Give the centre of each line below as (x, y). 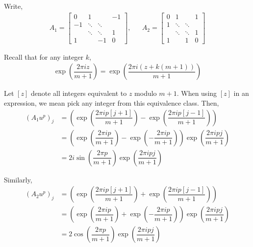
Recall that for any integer (44, 56)
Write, (13, 6)
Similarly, (18, 179)
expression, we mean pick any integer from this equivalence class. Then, (112, 102)
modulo (146, 93)
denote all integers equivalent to (79, 93)
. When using (197, 93)
